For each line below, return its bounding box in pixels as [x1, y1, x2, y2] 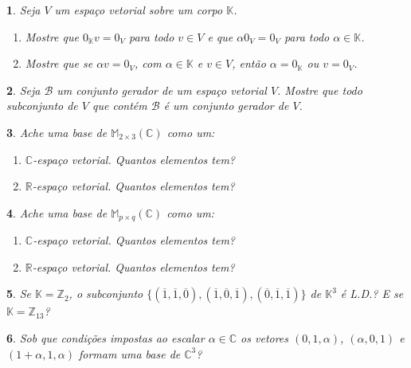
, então [232, 55, 266, 72]
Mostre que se [25, 55, 93, 72]
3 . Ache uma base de [6, 123, 108, 140]
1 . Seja [6, 2, 41, 18]
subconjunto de [6, 97, 78, 114]
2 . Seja [6, 81, 41, 98]
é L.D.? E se [340, 285, 404, 302]
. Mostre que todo [277, 81, 362, 98]
